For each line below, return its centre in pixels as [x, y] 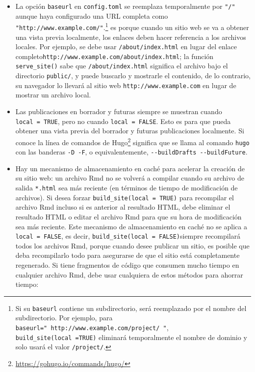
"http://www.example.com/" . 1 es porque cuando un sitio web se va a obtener [132, 26]
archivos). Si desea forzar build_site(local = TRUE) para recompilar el [125, 197]
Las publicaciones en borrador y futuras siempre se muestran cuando [119, 111]
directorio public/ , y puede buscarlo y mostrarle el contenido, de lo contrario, [133, 76]
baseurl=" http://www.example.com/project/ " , [92, 327]
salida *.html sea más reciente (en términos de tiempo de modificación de [127, 188]
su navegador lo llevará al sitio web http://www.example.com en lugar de [126, 85]
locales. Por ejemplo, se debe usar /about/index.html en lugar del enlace [126, 46]
